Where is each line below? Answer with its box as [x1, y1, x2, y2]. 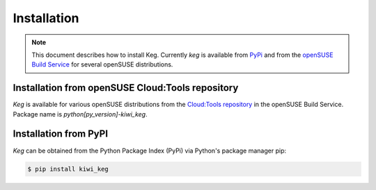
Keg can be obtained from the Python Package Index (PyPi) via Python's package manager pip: [13, 146, 287, 155]
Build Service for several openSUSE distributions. [31, 60, 173, 69]
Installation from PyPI [13, 128, 108, 140]
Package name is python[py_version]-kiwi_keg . [13, 110, 148, 118]
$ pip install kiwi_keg [27, 165, 109, 173]
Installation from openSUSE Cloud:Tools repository [13, 82, 239, 94]
